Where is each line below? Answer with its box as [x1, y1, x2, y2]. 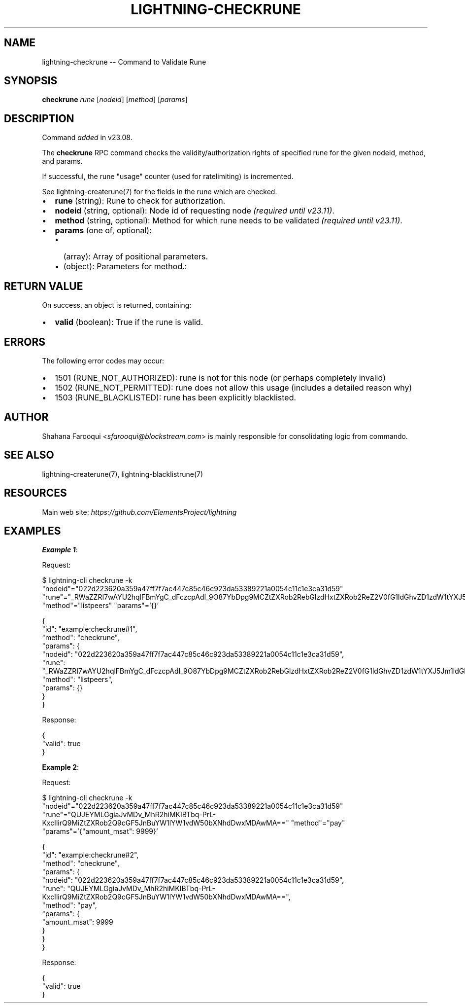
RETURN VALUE [4, 280, 83, 292]
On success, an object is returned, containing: [42, 301, 192, 310]
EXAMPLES [4, 524, 61, 537]
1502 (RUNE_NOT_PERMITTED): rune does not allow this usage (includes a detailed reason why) [55, 382, 412, 393]
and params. [42, 157, 83, 166]
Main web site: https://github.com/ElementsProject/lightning [42, 507, 237, 516]
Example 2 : [42, 763, 79, 772]
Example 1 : [42, 545, 78, 554]
